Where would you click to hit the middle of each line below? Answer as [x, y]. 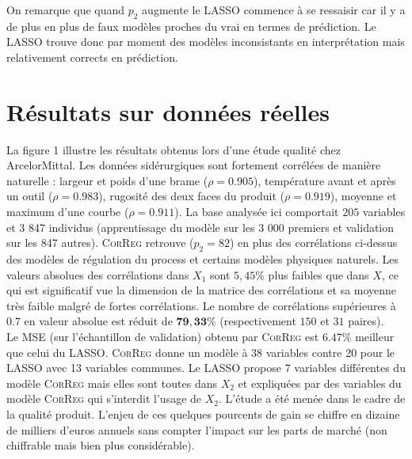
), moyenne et [363, 196]
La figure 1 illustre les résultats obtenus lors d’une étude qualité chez [174, 149]
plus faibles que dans [319, 274]
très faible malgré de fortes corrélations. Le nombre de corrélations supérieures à [201, 305]
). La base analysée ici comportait [257, 212]
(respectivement [258, 321]
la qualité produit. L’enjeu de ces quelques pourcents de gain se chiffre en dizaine [203, 414]
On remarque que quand [66, 9]
